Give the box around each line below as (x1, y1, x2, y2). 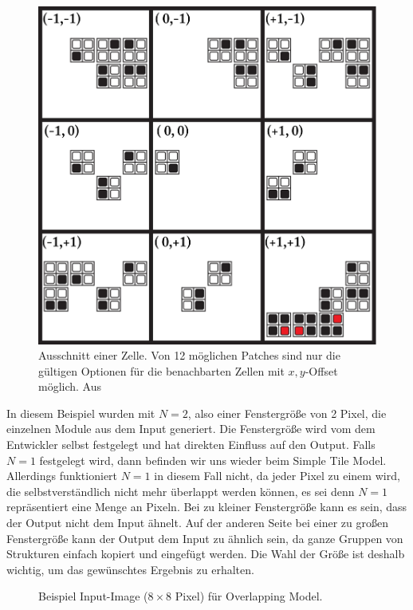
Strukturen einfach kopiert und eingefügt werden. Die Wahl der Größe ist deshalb (6, 545, 405, 562)
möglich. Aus (38, 378, 102, 395)
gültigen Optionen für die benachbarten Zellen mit (38, 362, 285, 379)
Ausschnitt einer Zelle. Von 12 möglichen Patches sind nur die (38, 347, 340, 364)
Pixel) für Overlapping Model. (175, 588, 323, 604)
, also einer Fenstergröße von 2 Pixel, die (187, 404, 387, 421)
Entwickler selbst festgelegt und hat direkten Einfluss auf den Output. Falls (6, 436, 376, 453)
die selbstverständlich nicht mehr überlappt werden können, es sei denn (6, 482, 355, 499)
